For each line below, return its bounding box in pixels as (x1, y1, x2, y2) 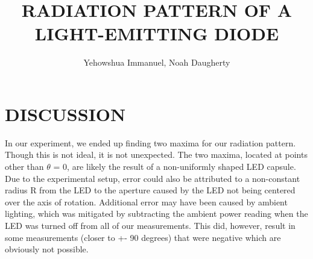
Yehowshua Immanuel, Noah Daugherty (83, 56, 230, 69)
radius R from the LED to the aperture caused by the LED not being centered (5, 184, 296, 196)
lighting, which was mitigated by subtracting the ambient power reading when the (5, 207, 308, 220)
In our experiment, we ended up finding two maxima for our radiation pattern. (5, 136, 296, 149)
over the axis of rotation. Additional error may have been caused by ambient (5, 195, 288, 208)
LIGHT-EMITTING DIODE (34, 21, 279, 46)
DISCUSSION (5, 101, 126, 126)
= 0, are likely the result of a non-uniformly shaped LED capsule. (53, 160, 296, 173)
